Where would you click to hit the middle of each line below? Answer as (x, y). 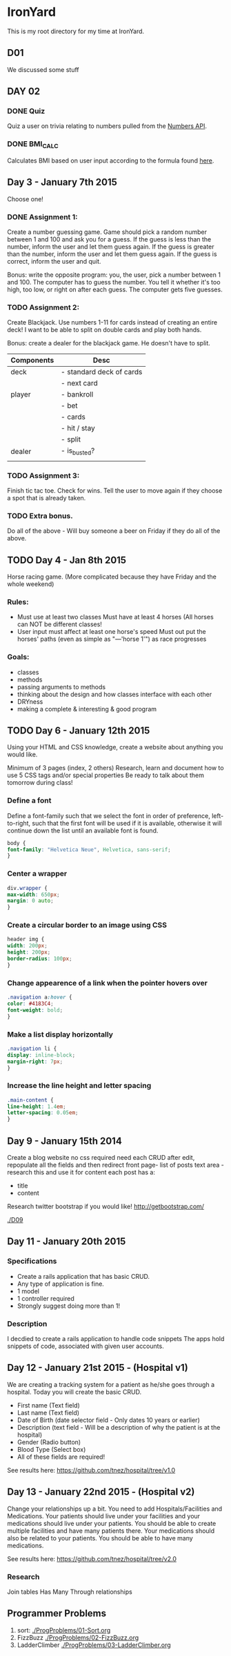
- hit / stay (78, 428)
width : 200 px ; (28, 946)
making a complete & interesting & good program (87, 709)
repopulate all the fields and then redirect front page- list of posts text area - (115, 1165)
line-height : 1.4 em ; (37, 1107)
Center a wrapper (37, 874)
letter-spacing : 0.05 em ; (43, 1113)
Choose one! (25, 199)
